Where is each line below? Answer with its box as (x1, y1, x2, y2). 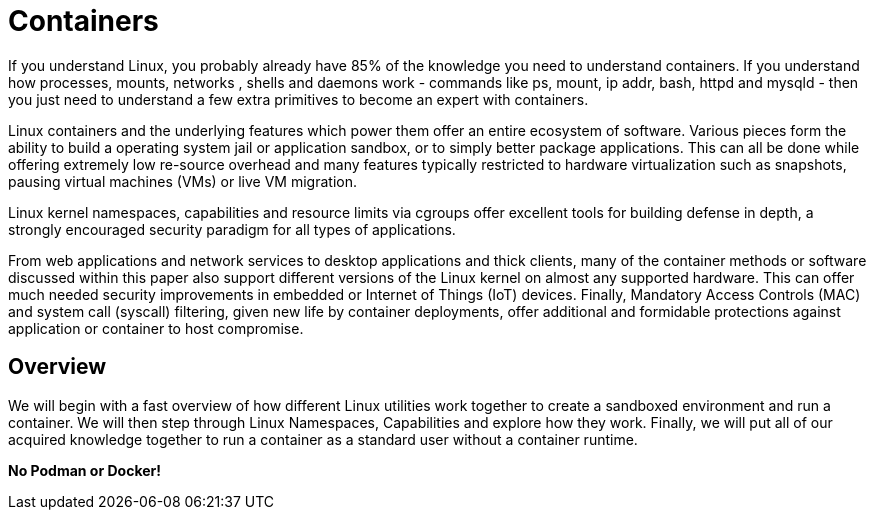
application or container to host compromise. (8, 319, 304, 337)
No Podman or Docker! (8, 461, 161, 479)
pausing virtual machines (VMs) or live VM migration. (8, 172, 357, 190)
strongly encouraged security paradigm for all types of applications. (8, 220, 456, 238)
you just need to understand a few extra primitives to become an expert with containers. (8, 90, 589, 108)
